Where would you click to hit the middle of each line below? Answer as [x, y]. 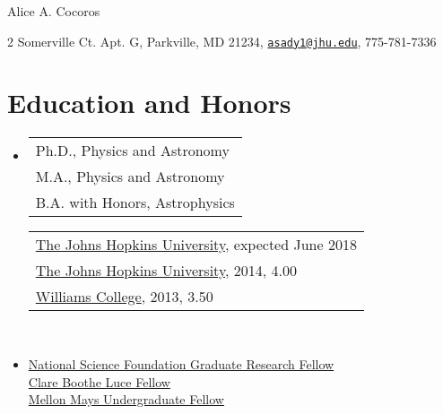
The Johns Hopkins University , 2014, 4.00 [166, 271]
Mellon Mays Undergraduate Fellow [126, 399]
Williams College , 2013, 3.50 [124, 297]
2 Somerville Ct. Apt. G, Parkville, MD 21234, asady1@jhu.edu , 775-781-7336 [222, 41]
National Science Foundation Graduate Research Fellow [181, 363]
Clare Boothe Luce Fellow [99, 381]
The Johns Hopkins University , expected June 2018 [196, 245]
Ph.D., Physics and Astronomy [132, 151]
